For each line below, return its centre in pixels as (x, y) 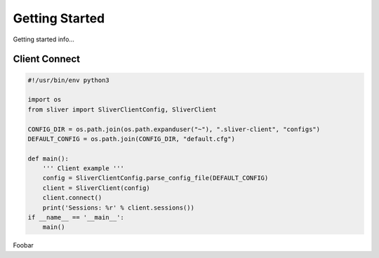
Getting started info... (44, 39)
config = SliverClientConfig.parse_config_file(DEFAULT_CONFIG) (155, 178)
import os (45, 100)
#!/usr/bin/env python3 (69, 80)
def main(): (48, 158)
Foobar (24, 245)
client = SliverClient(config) (96, 188)
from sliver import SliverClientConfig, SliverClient (122, 109)
